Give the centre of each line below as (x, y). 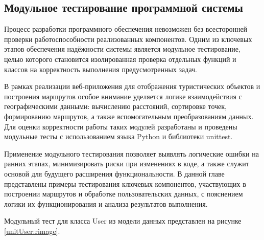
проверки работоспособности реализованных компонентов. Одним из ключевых (128, 39)
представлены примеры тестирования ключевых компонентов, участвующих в (125, 183)
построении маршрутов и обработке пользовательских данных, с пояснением (124, 194)
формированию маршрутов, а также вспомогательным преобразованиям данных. (129, 116)
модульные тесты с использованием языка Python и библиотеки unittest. (118, 136)
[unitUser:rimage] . (32, 231)
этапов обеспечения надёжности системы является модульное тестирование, (122, 49)
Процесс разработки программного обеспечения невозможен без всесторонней (126, 29)
